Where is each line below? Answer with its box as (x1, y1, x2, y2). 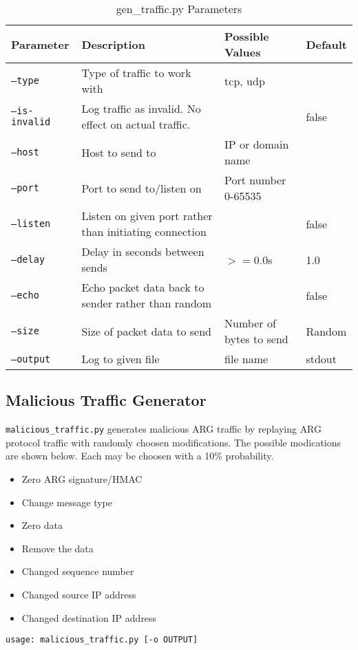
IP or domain (224, 136, 289, 152)
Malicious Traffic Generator (6, 389, 207, 411)
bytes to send (224, 331, 288, 347)
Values (224, 44, 261, 60)
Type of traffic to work (81, 65, 191, 80)
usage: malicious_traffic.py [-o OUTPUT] (6, 635, 198, 645)
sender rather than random (81, 295, 212, 311)
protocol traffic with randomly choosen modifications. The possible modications (6, 435, 341, 449)
